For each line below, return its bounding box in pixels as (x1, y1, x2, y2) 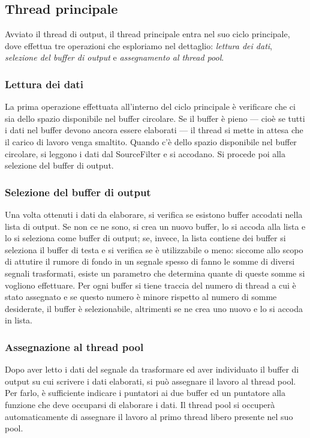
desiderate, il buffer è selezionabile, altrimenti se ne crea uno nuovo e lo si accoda (5, 302, 303, 314)
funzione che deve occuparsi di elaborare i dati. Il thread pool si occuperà (5, 398, 275, 410)
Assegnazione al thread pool (5, 339, 144, 354)
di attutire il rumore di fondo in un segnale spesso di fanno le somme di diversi (5, 255, 295, 268)
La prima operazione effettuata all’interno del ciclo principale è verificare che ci (5, 100, 296, 113)
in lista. (5, 314, 32, 326)
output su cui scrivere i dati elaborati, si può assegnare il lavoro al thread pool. (5, 374, 296, 387)
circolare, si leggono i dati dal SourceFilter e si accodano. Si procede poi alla (5, 147, 285, 160)
